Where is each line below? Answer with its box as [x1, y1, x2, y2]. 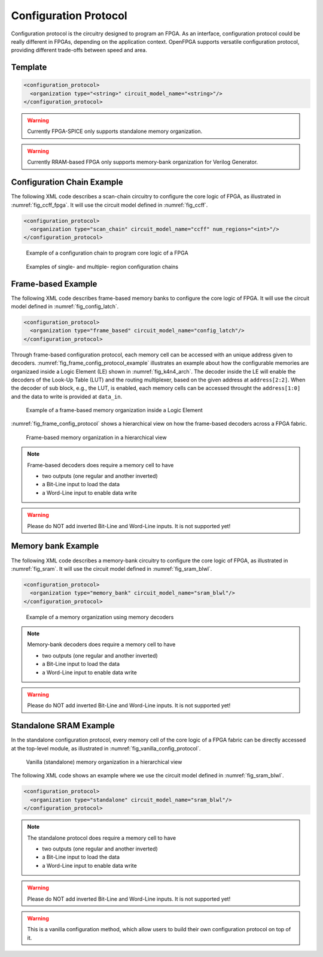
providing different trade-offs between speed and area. [11, 47, 148, 54]
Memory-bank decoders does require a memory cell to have [27, 641, 176, 648]
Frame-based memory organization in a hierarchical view [26, 434, 167, 441]
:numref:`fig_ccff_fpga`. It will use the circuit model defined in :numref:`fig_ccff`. [11, 201, 208, 208]
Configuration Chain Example [11, 177, 124, 187]
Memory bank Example [11, 541, 99, 551]
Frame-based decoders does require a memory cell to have [27, 461, 174, 468]
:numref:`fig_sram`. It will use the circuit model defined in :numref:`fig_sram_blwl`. [11, 565, 212, 572]
